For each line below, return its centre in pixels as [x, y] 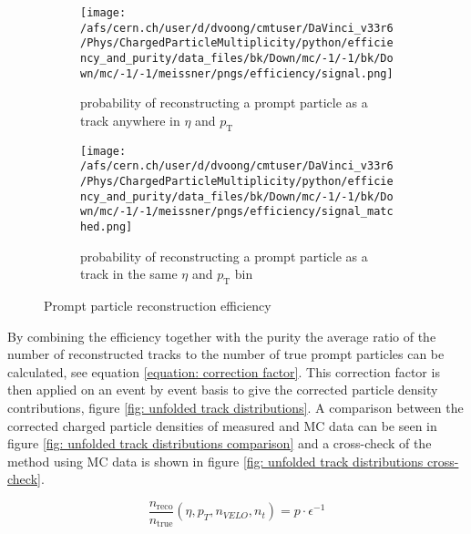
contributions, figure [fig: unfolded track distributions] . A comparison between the [235, 407]
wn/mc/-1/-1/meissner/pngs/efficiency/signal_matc [237, 212]
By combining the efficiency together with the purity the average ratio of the [222, 336]
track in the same [129, 274]
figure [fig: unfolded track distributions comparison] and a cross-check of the [220, 443]
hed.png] [107, 226]
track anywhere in [130, 120]
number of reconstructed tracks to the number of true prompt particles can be [226, 354]
